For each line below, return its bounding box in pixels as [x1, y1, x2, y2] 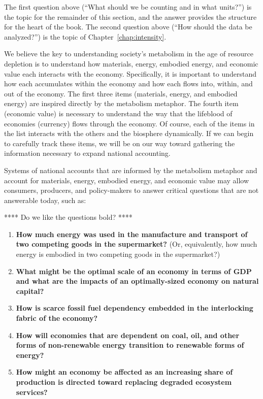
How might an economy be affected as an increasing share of [16, 367, 233, 377]
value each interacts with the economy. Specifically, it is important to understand [4, 68, 256, 79]
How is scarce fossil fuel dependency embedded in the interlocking [16, 303, 253, 313]
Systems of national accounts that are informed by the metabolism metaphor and [4, 164, 257, 175]
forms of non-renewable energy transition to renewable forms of [16, 340, 244, 350]
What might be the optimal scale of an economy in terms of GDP [16, 265, 252, 276]
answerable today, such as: [4, 194, 86, 205]
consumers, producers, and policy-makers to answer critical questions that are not [4, 185, 259, 195]
